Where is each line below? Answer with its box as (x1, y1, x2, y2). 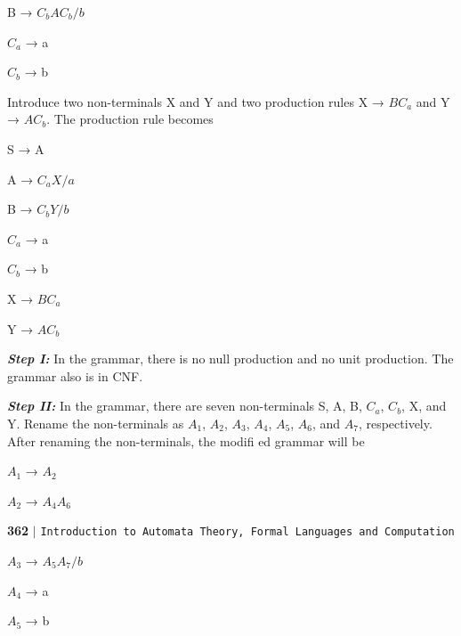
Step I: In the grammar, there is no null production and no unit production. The (7, 349, 454, 368)
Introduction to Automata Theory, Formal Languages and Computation (40, 526, 455, 539)
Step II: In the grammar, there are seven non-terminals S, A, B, (7, 396, 362, 415)
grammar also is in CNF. (7, 366, 143, 385)
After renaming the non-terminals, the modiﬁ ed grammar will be (7, 431, 365, 450)
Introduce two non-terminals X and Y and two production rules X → (7, 92, 384, 110)
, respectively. (358, 413, 433, 432)
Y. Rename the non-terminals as (7, 413, 184, 432)
